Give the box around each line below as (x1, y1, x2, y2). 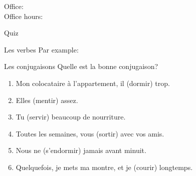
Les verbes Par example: (4, 44, 79, 54)
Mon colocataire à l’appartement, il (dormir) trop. (16, 77, 170, 88)
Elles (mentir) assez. (16, 94, 78, 105)
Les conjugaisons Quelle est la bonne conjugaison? (4, 61, 158, 71)
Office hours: (4, 10, 43, 21)
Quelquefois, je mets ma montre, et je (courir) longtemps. (16, 161, 193, 172)
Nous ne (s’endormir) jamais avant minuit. (16, 145, 146, 155)
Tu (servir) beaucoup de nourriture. (16, 111, 126, 122)
